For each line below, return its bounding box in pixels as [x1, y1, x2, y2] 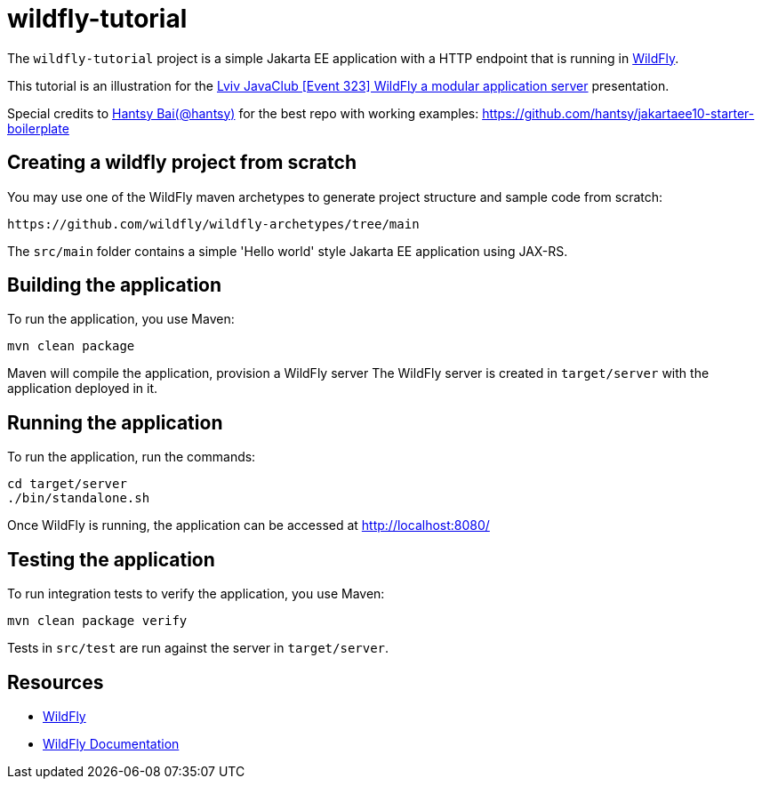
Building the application [7, 274, 222, 297]
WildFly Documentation [43, 735, 180, 751]
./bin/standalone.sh [7, 491, 150, 506]
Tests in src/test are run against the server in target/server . [7, 640, 389, 656]
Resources [7, 670, 104, 694]
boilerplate [7, 120, 69, 136]
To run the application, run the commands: [7, 449, 256, 465]
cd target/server [7, 477, 127, 492]
